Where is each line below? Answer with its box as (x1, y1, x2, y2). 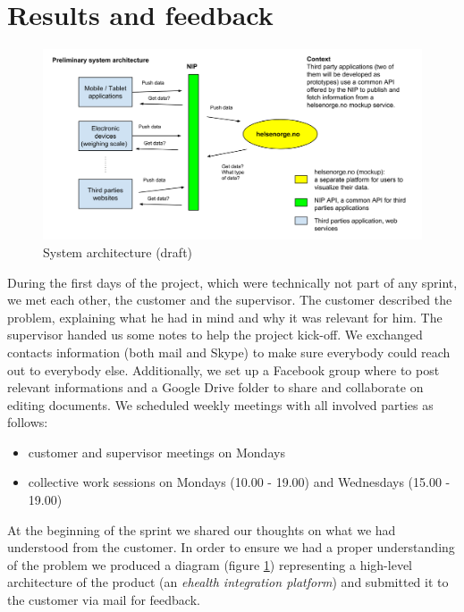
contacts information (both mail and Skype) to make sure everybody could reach (7, 342, 451, 361)
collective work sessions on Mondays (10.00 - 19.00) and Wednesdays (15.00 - (28, 473, 451, 491)
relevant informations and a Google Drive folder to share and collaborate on (7, 378, 424, 397)
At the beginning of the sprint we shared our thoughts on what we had (7, 520, 396, 539)
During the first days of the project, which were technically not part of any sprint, (7, 272, 458, 291)
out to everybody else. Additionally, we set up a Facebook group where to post (7, 360, 440, 379)
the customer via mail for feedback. (7, 591, 200, 609)
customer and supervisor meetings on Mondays (28, 442, 285, 461)
